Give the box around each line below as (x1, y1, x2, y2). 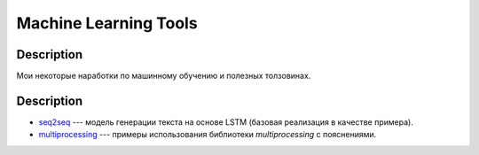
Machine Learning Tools (16, 13, 199, 33)
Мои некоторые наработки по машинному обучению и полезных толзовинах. (16, 71, 311, 81)
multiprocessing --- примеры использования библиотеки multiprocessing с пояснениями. (38, 129, 377, 140)
